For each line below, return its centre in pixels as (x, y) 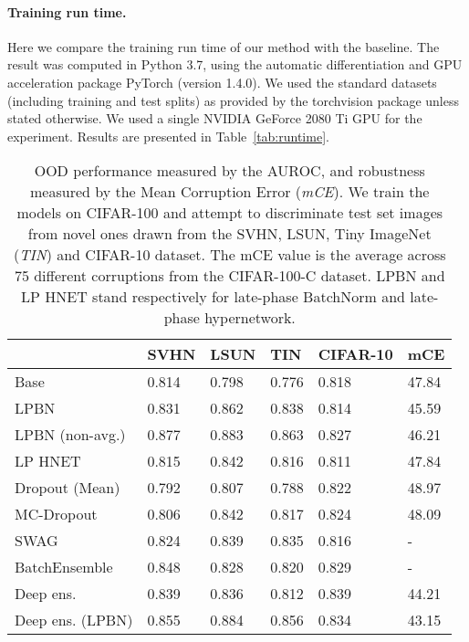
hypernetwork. (250, 318)
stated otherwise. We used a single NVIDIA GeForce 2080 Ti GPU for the (215, 118)
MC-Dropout (56, 514)
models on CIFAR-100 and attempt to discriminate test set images (230, 213)
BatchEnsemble (64, 567)
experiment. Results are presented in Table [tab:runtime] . (168, 136)
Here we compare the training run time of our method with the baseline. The (224, 46)
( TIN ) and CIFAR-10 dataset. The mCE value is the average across (229, 255)
